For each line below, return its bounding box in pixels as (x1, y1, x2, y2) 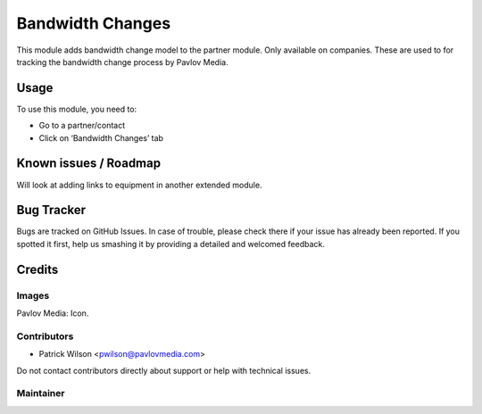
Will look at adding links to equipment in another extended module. (16, 179, 262, 190)
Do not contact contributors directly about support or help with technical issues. (16, 365, 312, 376)
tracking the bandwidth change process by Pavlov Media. (16, 56, 229, 67)
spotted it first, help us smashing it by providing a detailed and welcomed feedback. (16, 238, 325, 249)
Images (16, 289, 50, 302)
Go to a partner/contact (38, 120, 126, 131)
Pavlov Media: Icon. (16, 308, 89, 319)
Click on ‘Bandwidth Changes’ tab (38, 132, 164, 143)
